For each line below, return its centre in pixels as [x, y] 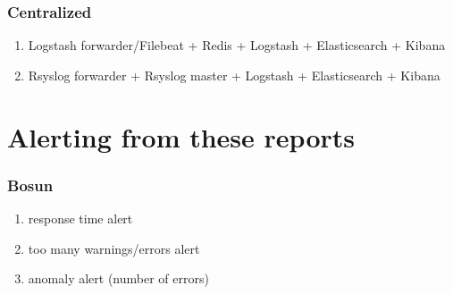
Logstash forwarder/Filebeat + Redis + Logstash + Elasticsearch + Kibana [237, 45]
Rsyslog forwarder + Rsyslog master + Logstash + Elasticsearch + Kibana [234, 75]
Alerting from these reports [181, 136]
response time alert [80, 218]
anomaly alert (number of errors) [118, 278]
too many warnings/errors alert [114, 248]
